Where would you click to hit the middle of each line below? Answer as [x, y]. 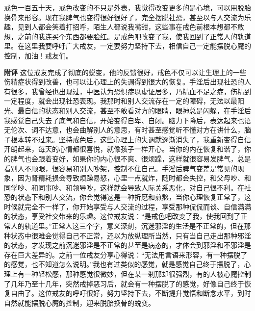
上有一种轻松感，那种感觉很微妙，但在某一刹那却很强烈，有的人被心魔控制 [131, 274]
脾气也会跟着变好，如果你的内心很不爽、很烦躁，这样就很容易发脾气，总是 [131, 158]
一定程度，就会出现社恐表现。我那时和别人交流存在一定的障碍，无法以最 [121, 101]
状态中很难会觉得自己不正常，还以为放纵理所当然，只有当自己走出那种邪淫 [131, 235]
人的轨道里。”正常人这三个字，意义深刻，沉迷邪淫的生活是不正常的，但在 [127, 226]
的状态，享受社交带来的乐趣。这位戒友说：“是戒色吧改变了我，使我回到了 [122, 216]
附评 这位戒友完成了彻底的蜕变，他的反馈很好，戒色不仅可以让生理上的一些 [125, 72]
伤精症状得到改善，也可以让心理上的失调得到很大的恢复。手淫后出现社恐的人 [127, 82]
